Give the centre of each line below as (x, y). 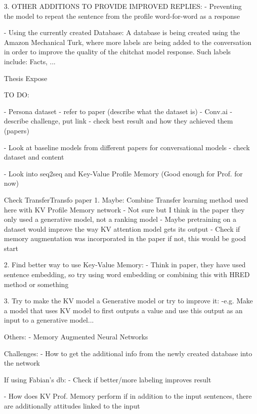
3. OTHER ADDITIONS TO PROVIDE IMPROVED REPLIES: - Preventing (123, 6)
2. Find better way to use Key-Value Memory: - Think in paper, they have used (125, 265)
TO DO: (17, 95)
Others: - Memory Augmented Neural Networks (76, 337)
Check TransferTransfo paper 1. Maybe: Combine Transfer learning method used (126, 199)
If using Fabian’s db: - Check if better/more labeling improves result (108, 379)
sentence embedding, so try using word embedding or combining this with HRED (127, 274)
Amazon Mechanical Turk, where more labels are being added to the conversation (128, 42)
